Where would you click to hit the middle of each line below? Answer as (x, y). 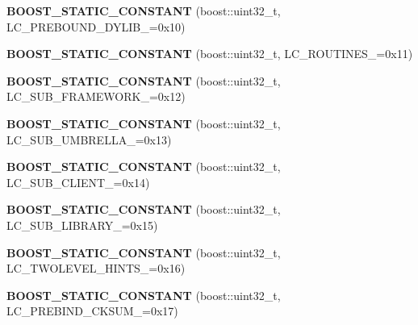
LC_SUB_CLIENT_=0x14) (78, 182)
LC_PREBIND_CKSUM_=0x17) (92, 311)
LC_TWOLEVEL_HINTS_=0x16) (96, 268)
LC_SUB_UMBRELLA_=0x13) (89, 139)
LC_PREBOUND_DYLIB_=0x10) (96, 26)
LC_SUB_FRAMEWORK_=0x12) (96, 96)
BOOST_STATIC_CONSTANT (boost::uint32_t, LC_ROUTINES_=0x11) (210, 54)
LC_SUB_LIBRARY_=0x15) (82, 225)
